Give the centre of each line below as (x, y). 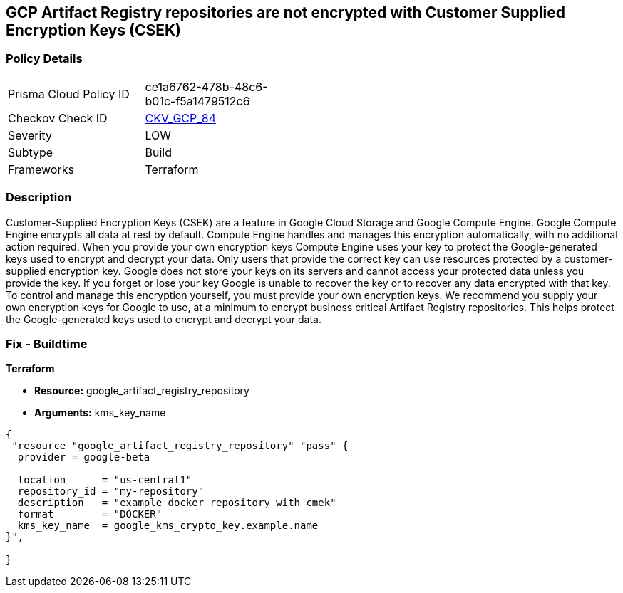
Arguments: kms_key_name (100, 413)
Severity (30, 135)
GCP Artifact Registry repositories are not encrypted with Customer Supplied (285, 12)
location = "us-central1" (105, 480)
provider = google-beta (84, 457)
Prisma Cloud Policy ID (69, 94)
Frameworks (41, 169)
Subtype (31, 152)
